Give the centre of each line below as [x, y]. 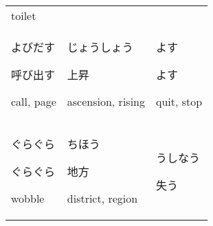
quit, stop [179, 101]
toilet [24, 15]
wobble [28, 198]
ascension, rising [106, 101]
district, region [102, 198]
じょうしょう [100, 47]
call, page [34, 101]
